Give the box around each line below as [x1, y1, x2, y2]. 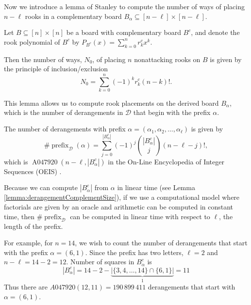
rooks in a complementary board [25, 11, 122, 21]
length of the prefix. [4, 221, 63, 231]
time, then [4, 211, 34, 221]
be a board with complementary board [66, 27, 181, 37]
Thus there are [4, 282, 48, 292]
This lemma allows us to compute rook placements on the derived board [4, 97, 219, 108]
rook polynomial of [4, 36, 60, 47]
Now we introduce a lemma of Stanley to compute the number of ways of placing [4, 1, 245, 11]
